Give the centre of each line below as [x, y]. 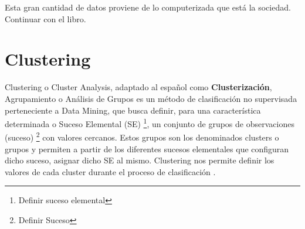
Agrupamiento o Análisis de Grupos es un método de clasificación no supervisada [151, 98]
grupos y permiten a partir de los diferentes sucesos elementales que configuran [147, 148]
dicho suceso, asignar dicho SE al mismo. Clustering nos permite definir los [140, 160]
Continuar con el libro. [45, 18]
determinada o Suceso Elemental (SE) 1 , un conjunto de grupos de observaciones [150, 123]
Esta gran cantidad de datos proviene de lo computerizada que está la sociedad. [148, 7]
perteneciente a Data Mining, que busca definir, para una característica [133, 110]
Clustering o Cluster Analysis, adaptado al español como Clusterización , [138, 87]
